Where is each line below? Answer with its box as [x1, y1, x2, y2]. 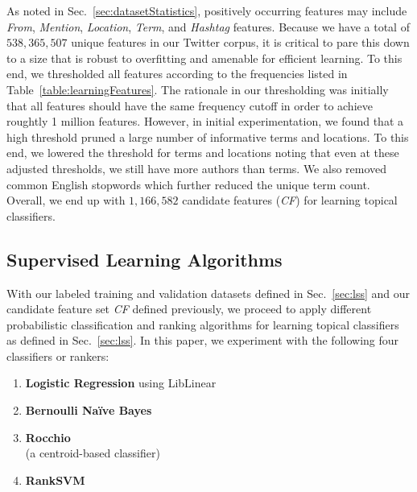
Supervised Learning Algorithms [6, 246, 283, 271]
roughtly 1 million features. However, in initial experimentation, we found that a [6, 113, 403, 130]
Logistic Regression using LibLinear [25, 374, 217, 391]
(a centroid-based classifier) [25, 444, 160, 461]
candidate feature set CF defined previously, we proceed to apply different [6, 300, 372, 317]
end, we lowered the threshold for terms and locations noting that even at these [6, 144, 399, 161]
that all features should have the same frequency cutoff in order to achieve [6, 97, 373, 114]
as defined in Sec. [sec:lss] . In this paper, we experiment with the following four [6, 332, 399, 349]
